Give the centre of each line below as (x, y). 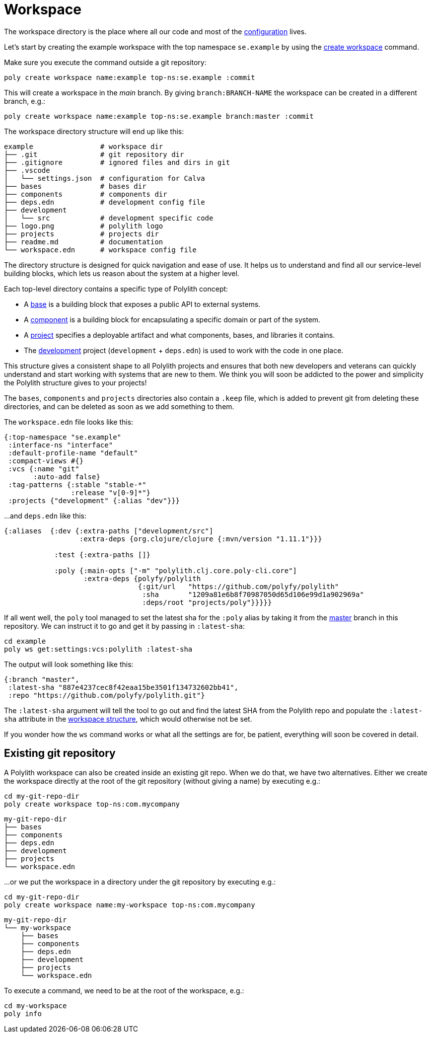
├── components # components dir (86, 194)
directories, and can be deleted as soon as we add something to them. (119, 406)
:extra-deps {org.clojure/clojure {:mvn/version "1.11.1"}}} (201, 539)
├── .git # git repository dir (94, 154)
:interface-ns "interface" (61, 445)
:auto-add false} (67, 477)
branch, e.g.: (25, 101)
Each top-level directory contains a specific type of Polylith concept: (116, 289)
